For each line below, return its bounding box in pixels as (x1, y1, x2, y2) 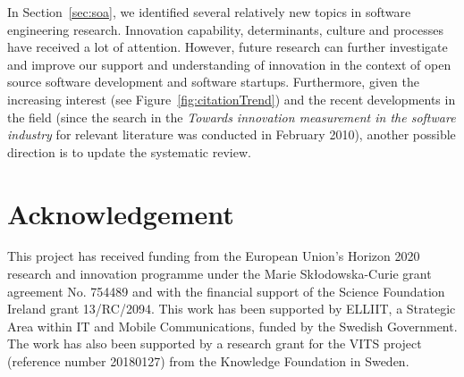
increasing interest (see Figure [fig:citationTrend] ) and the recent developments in (7, 89, 456, 108)
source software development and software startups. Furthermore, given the (7, 72, 419, 91)
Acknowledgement (7, 195, 234, 231)
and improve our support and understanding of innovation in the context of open (7, 54, 451, 73)
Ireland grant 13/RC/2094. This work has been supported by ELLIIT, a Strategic (7, 299, 456, 318)
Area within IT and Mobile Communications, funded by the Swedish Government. (7, 316, 458, 335)
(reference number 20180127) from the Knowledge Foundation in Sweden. (7, 352, 409, 371)
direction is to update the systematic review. (7, 142, 251, 161)
